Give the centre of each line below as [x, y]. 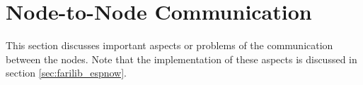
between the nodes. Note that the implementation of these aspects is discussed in [181, 59]
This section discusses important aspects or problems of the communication [169, 45]
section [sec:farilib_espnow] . [67, 73]
